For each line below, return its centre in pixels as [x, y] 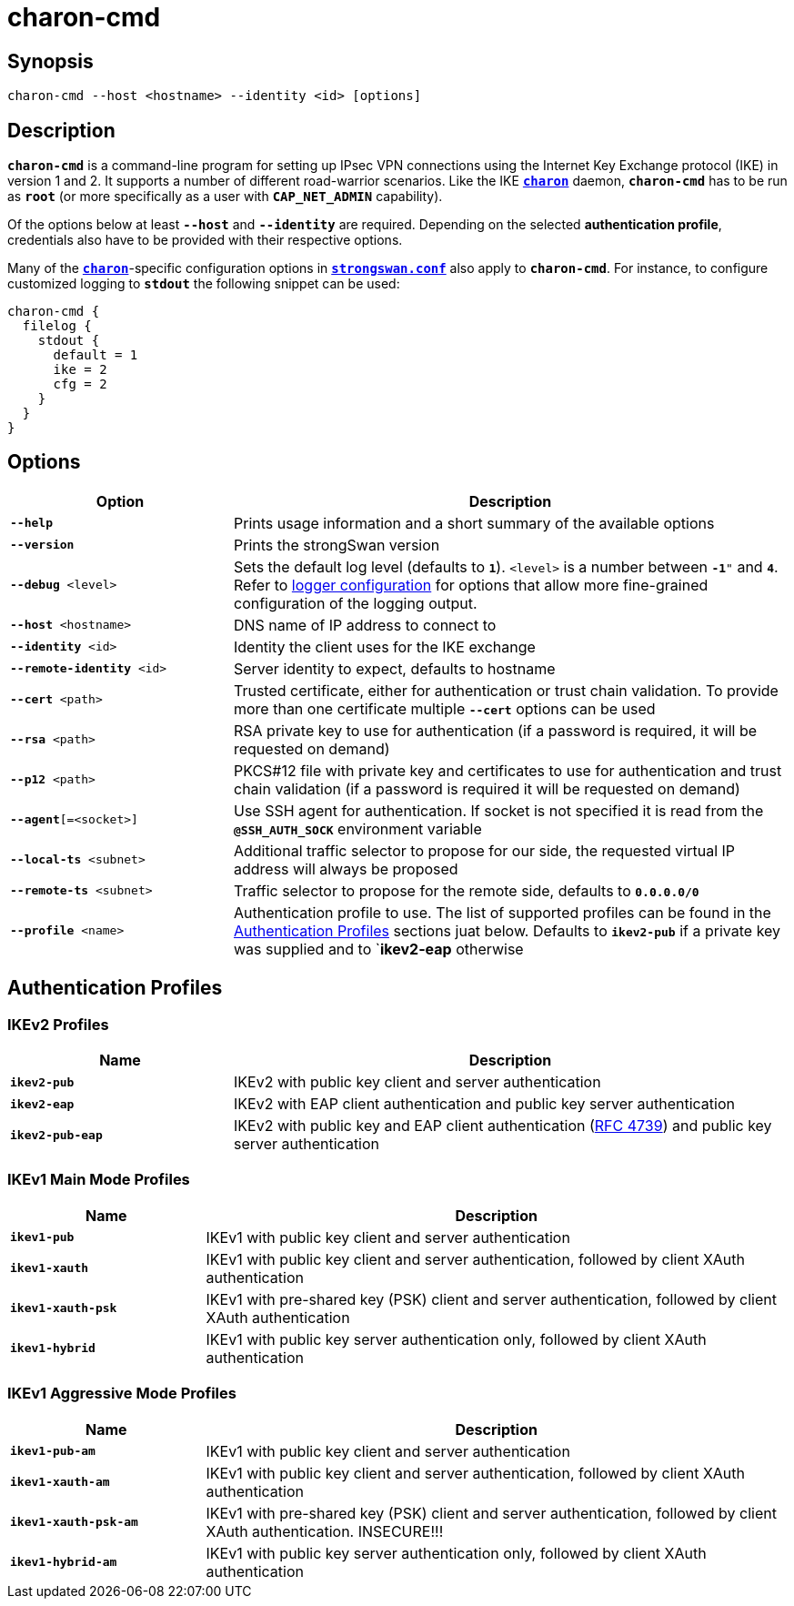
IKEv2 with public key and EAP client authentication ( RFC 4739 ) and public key [503, 1126]
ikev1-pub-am [53, 1451]
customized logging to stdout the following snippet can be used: [204, 284]
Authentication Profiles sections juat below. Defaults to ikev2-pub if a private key [507, 930]
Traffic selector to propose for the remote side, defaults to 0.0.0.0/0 [466, 890]
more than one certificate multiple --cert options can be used [444, 708]
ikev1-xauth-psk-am [74, 1522]
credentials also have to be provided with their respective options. [205, 240]
